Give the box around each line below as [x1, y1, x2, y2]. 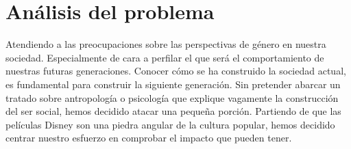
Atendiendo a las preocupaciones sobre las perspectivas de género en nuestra [5, 37, 326, 51]
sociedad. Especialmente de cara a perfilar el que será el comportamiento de [5, 50, 324, 64]
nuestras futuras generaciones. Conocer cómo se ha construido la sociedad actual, [5, 64, 346, 78]
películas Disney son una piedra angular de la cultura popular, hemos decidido [5, 117, 335, 131]
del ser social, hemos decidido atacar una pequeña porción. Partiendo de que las [5, 104, 341, 118]
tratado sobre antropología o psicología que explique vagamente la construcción [5, 90, 339, 105]
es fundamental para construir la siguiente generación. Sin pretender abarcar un [5, 77, 341, 91]
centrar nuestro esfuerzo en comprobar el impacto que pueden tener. [5, 131, 292, 145]
